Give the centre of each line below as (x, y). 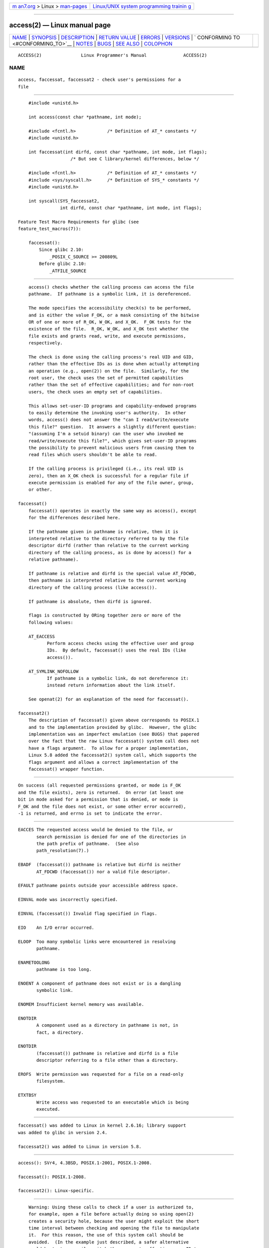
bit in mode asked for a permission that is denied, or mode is (98, 799)
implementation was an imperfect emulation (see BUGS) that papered (114, 734)
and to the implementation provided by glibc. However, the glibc (112, 727)
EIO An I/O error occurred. (56, 928)
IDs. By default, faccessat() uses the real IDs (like (116, 650)
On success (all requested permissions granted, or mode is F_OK (100, 785)
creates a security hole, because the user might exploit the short (114, 1221)
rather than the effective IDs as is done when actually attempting (114, 364)
